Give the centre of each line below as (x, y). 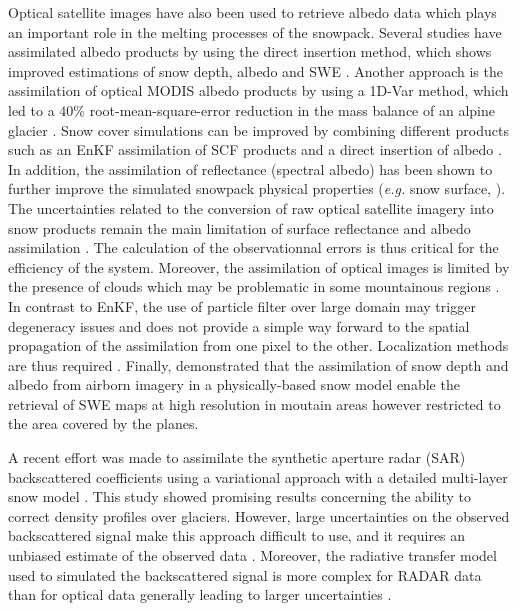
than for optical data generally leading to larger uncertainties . (200, 594)
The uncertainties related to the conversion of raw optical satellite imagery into (251, 207)
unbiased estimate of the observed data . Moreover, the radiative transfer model (252, 555)
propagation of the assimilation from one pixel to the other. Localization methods (258, 345)
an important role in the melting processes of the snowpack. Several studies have (255, 31)
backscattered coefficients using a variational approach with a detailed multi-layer (258, 476)
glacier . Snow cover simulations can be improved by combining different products (258, 129)
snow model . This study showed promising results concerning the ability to (240, 496)
